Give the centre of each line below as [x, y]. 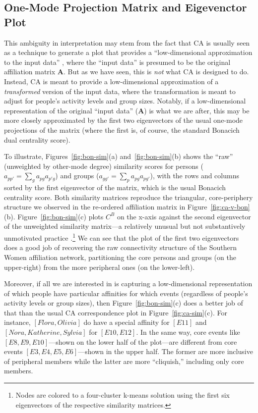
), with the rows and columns [194, 176]
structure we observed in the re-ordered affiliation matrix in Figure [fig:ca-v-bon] [127, 207]
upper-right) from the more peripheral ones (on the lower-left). [99, 267]
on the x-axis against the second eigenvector [184, 216]
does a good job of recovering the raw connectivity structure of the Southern [121, 247]
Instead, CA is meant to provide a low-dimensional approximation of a [111, 81]
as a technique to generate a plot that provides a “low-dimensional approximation [128, 52]
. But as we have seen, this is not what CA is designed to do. [156, 72]
